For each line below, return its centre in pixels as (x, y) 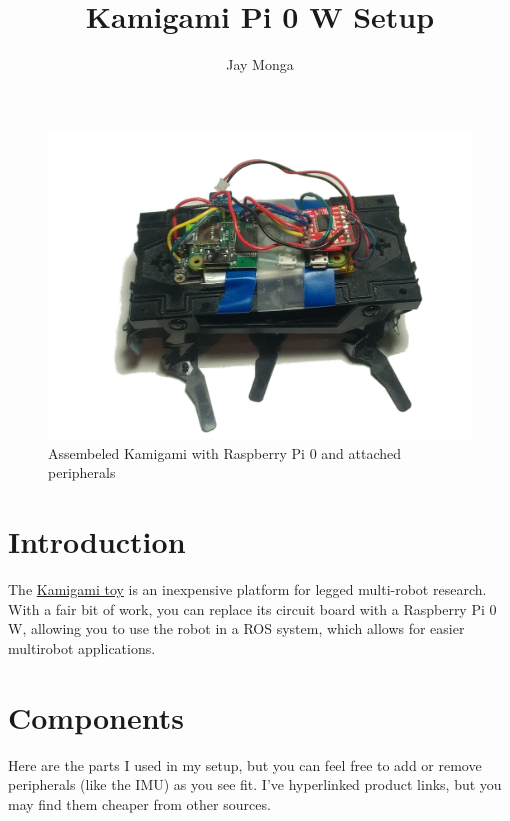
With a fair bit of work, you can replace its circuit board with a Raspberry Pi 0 (252, 608)
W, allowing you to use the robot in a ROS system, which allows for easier (236, 628)
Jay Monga (260, 64)
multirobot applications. (82, 647)
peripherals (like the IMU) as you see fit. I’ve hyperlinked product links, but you (255, 784)
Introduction (97, 541)
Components (96, 716)
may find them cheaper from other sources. (139, 803)
